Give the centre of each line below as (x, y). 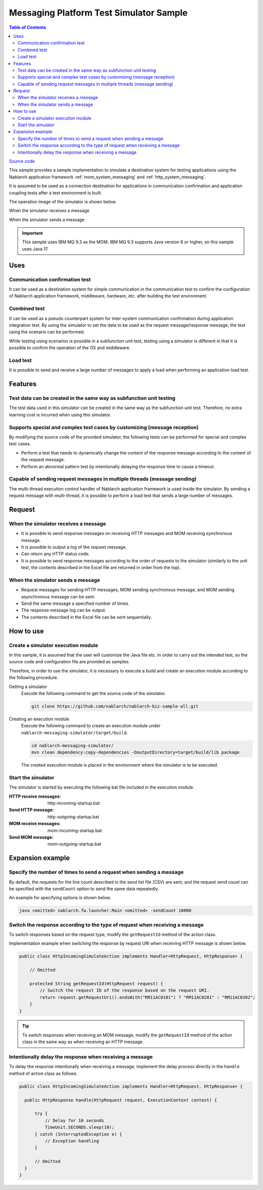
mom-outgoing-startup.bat (75, 844)
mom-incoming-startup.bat (75, 830)
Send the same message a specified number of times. (75, 604)
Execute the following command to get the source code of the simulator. (94, 693)
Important (33, 233)
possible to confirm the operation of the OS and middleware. (70, 348)
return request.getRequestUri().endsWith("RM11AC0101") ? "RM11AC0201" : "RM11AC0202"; (148, 997)
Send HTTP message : (31, 810)
